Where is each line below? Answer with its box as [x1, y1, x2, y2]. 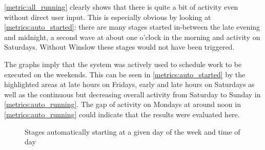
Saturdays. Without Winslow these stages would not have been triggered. [4, 41, 235, 52]
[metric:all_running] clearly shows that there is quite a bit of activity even [4, 2, 238, 12]
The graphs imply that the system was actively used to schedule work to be [4, 58, 242, 69]
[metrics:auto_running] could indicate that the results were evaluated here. [4, 109, 240, 119]
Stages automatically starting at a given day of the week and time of [25, 126, 240, 137]
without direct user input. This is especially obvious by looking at [4, 11, 211, 22]
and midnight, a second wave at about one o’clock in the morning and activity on [4, 31, 260, 42]
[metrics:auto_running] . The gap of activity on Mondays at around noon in [4, 99, 241, 110]
